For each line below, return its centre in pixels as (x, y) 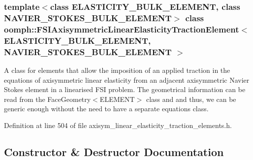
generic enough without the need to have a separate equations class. (106, 109)
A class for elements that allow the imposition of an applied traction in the (117, 70)
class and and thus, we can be (191, 99)
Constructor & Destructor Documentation (114, 151)
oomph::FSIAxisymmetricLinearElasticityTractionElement (122, 29)
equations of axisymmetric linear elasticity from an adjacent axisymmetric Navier (127, 80)
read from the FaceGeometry (47, 99)
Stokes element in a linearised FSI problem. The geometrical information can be (125, 89)
